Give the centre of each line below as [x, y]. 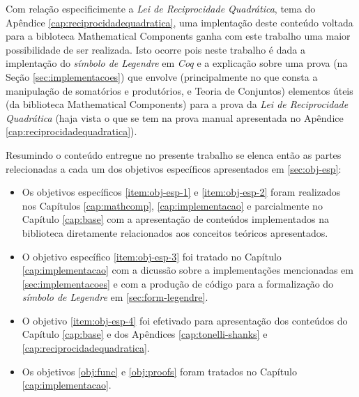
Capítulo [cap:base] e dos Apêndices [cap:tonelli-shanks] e [145, 334]
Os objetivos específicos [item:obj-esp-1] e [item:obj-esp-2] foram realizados [181, 192]
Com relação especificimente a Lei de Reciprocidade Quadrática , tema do [161, 8]
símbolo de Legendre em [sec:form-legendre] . [115, 297]
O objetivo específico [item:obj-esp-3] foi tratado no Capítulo [152, 256]
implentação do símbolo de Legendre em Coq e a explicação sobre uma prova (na [177, 63]
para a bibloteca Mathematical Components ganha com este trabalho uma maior [178, 36]
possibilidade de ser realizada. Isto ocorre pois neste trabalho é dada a [155, 49]
